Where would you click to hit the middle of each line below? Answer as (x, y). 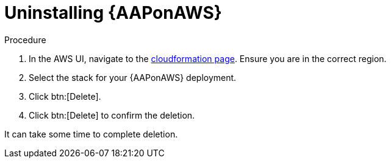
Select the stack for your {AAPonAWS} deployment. (133, 77)
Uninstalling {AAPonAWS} (113, 13)
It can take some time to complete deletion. (91, 134)
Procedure (25, 40)
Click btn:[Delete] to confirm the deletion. (112, 115)
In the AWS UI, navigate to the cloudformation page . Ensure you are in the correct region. (208, 58)
